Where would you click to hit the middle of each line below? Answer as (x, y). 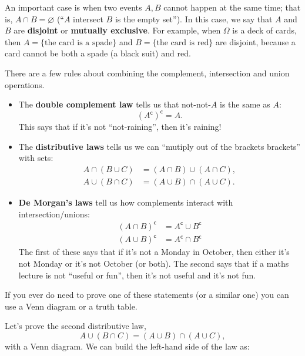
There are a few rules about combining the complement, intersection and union (147, 73)
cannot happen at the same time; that (232, 7)
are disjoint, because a (255, 41)
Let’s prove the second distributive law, (76, 326)
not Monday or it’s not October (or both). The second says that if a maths (154, 263)
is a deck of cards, (264, 30)
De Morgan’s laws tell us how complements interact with (126, 202)
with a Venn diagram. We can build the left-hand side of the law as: (127, 346)
